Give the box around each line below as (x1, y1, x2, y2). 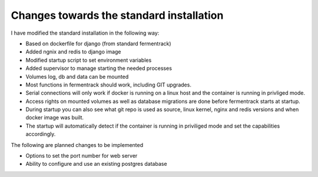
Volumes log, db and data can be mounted (25, 73, 129, 80)
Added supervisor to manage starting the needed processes (25, 65, 172, 72)
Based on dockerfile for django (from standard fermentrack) (25, 40, 171, 47)
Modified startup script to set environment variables (25, 56, 152, 64)
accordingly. (25, 131, 56, 138)
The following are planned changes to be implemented (11, 141, 144, 148)
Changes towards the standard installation (11, 9, 224, 22)
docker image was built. (25, 114, 84, 121)
